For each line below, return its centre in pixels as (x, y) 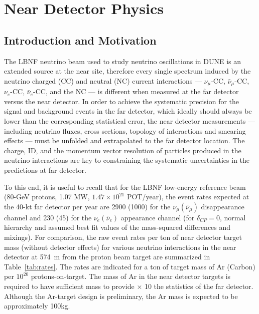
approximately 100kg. (37, 306)
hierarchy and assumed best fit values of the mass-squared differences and (117, 227)
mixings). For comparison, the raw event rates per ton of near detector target (123, 237)
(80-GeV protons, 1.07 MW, (47, 197)
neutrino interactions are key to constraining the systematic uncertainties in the (127, 160)
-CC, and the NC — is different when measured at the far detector (136, 91)
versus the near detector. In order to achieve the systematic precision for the (122, 101)
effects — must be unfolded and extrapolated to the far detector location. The (124, 140)
